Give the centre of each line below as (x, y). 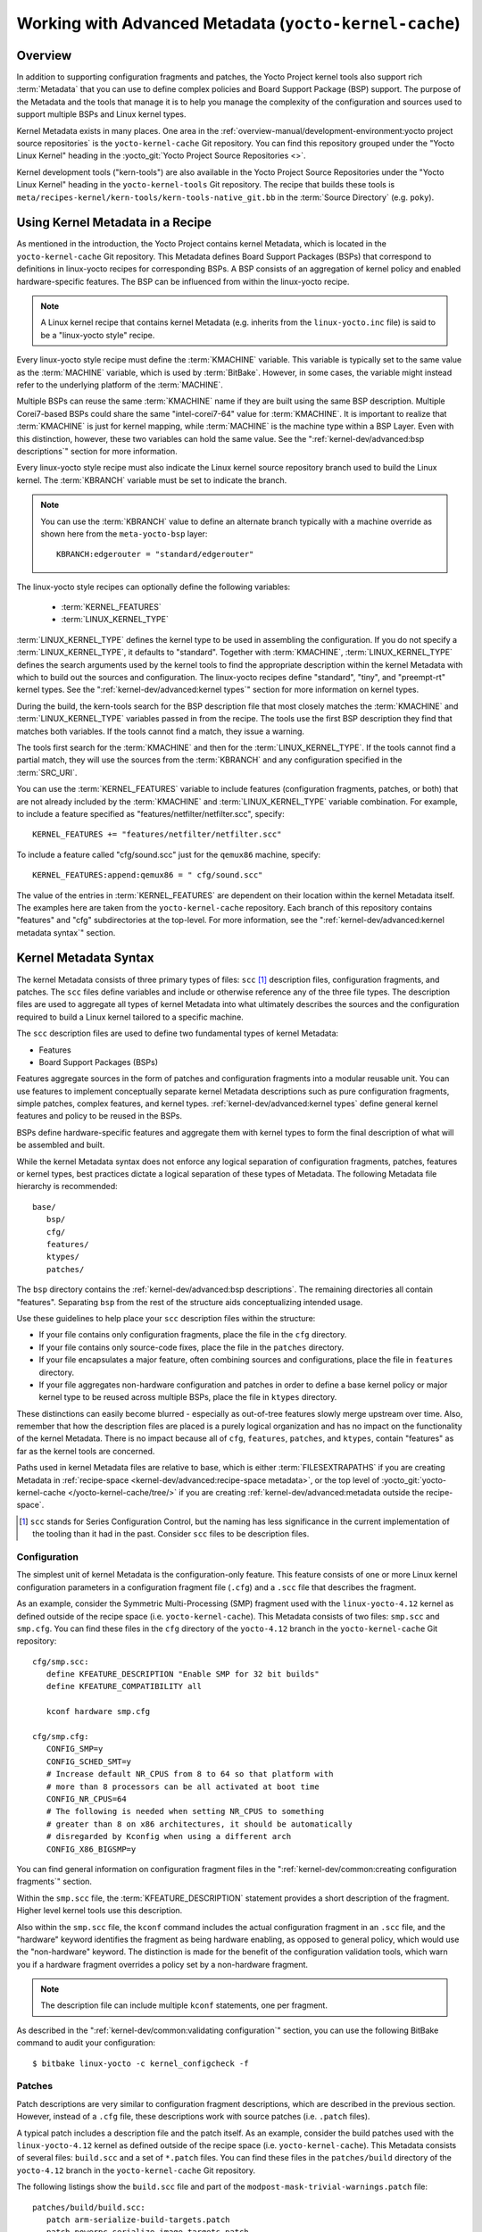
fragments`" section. (54, 1882)
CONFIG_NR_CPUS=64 (86, 1799)
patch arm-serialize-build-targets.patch (138, 2220)
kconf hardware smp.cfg (98, 1711)
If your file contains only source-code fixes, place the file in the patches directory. (191, 1347)
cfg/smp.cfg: (61, 1737)
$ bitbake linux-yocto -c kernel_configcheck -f (141, 2063)
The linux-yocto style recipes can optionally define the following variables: (154, 587)
